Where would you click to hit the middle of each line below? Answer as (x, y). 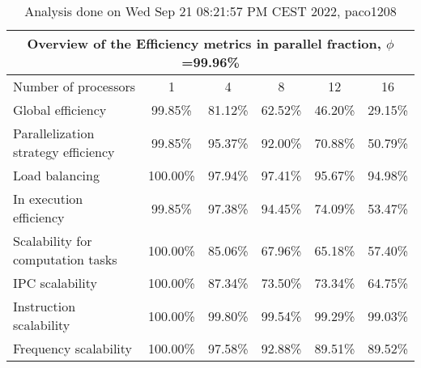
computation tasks (65, 259)
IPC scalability (55, 283)
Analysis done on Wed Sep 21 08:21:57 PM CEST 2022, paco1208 (210, 11)
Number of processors (74, 86)
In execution (48, 199)
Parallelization (54, 133)
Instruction (45, 306)
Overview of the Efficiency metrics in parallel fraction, (204, 43)
